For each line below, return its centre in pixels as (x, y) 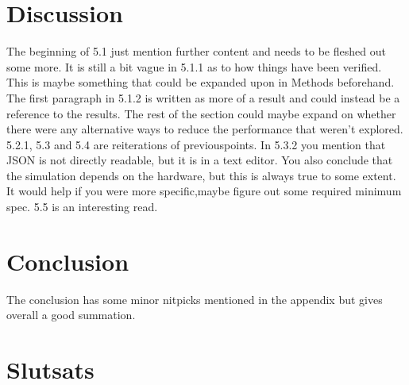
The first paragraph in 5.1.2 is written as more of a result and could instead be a (203, 97)
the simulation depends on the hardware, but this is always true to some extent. (201, 175)
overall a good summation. (71, 315)
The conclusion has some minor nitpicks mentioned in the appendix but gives (195, 299)
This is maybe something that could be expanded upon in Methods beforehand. (201, 82)
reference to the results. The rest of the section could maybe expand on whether (201, 113)
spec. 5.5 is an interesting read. (82, 207)
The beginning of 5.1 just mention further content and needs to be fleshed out (196, 51)
